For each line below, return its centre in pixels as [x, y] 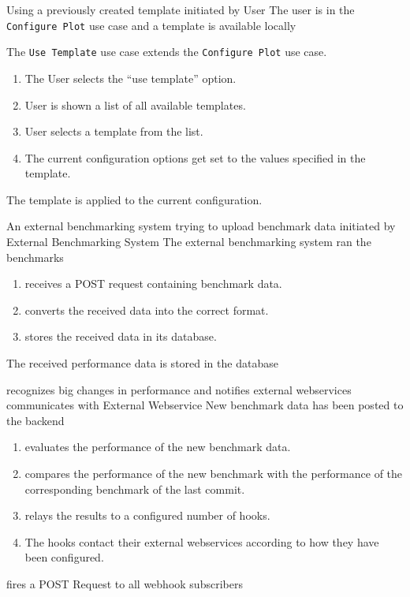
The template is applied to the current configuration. [134, 199]
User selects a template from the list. [114, 131]
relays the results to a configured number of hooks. [147, 515]
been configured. [64, 557]
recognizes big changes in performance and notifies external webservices [179, 389]
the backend [35, 420]
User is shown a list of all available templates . [135, 104]
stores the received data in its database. [121, 336]
